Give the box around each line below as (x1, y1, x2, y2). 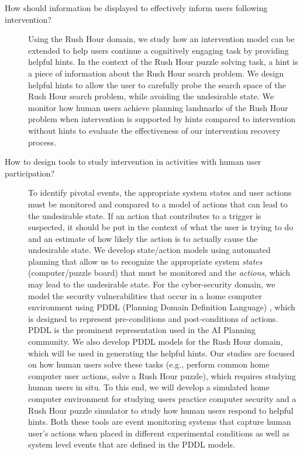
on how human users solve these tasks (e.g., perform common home (28, 358, 270, 370)
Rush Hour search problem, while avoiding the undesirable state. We (28, 90, 274, 102)
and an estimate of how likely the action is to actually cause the (28, 232, 258, 244)
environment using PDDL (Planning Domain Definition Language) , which (28, 301, 295, 313)
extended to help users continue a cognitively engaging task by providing (28, 44, 289, 56)
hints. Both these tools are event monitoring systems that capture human (28, 415, 291, 428)
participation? (5, 167, 55, 179)
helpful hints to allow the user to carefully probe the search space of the (28, 78, 286, 91)
